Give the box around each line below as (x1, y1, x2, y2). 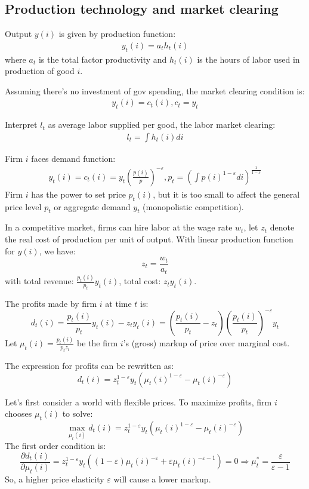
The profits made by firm (5, 297, 97, 309)
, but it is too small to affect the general (153, 187, 300, 200)
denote (270, 221, 295, 233)
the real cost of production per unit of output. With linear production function (5, 233, 293, 245)
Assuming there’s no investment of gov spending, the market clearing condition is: (5, 84, 305, 97)
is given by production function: (58, 27, 176, 40)
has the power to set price (31, 187, 126, 200)
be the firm (77, 337, 118, 349)
